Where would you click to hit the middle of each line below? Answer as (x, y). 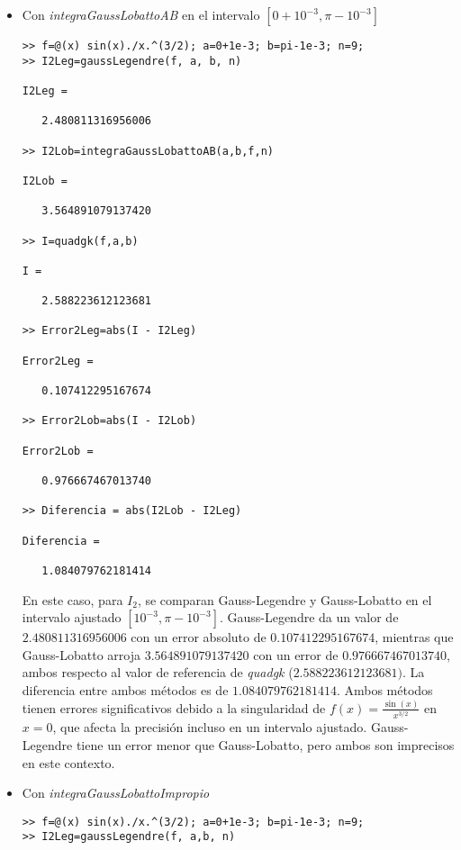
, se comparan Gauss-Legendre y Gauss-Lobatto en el (285, 599)
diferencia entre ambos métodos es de (125, 690)
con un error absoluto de (199, 637)
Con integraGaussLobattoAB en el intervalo (141, 14)
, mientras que (414, 637)
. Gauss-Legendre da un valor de (309, 617)
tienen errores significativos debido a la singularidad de (174, 707)
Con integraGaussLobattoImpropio (116, 793)
